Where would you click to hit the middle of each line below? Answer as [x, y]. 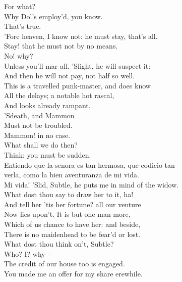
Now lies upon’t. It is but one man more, [67, 214]
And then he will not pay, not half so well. [70, 76]
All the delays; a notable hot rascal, [59, 95]
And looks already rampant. [47, 105]
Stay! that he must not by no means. [61, 46]
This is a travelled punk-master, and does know [77, 85]
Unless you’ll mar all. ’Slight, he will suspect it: [77, 65]
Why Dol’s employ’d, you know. [53, 16]
